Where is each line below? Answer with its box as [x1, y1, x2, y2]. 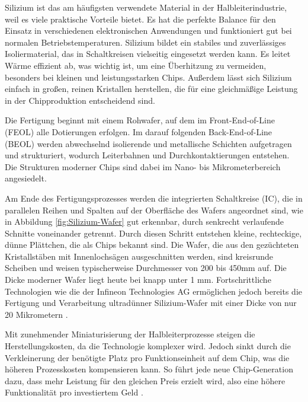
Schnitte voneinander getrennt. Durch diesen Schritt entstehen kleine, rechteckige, [5, 226, 302, 239]
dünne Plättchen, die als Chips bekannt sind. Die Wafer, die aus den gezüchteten [5, 238, 299, 251]
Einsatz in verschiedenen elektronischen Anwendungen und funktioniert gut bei [5, 24, 292, 37]
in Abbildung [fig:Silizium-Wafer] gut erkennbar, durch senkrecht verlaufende [5, 215, 284, 228]
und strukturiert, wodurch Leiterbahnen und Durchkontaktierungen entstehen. [5, 149, 290, 161]
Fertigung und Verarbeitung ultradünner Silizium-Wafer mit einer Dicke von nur [5, 296, 297, 309]
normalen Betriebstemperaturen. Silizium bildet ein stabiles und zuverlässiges [5, 36, 286, 48]
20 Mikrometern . [5, 308, 68, 320]
